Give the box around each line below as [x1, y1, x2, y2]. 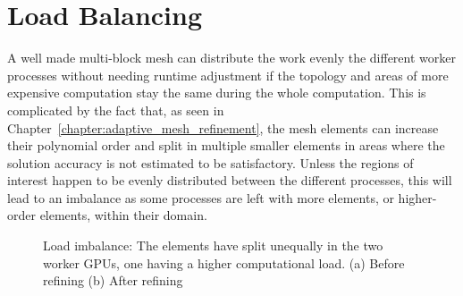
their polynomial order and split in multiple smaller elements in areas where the [7, 136, 445, 155]
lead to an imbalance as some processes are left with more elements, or [7, 188, 394, 207]
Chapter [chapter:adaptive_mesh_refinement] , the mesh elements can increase [7, 118, 439, 137]
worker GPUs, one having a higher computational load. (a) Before [43, 253, 405, 272]
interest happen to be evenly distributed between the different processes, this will [7, 171, 452, 190]
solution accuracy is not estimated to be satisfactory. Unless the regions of [7, 153, 414, 172]
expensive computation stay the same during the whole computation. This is [7, 83, 426, 102]
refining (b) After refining [43, 271, 183, 290]
